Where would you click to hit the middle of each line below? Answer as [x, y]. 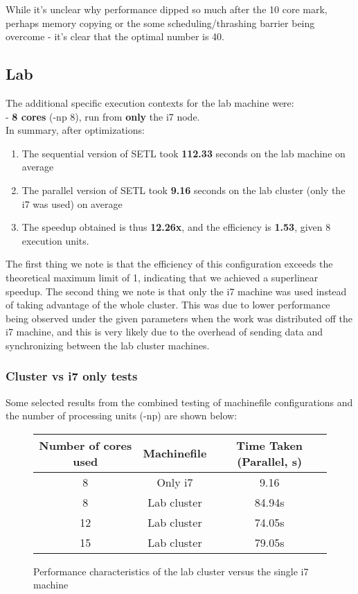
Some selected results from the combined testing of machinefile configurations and [179, 402]
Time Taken [270, 445]
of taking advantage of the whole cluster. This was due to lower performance [168, 305]
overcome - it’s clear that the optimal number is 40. [115, 36]
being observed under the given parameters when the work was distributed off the [179, 318]
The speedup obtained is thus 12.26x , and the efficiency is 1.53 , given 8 [176, 227]
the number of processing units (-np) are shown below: [122, 416]
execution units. [55, 240]
